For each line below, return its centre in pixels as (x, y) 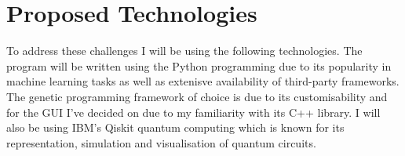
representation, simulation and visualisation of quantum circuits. (161, 142)
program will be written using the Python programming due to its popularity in (199, 65)
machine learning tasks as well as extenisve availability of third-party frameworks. (203, 81)
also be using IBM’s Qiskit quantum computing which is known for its (175, 127)
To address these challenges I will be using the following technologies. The (184, 51)
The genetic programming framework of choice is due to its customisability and (197, 96)
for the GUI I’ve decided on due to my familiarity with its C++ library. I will (193, 112)
